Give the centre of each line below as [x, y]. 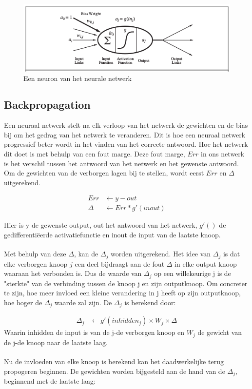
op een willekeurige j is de [193, 273]
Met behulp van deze [35, 254]
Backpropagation [47, 105]
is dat [232, 254]
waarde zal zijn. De [83, 302]
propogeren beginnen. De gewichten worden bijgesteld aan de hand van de [115, 371]
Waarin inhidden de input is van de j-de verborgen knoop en [94, 332]
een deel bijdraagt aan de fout [120, 263]
